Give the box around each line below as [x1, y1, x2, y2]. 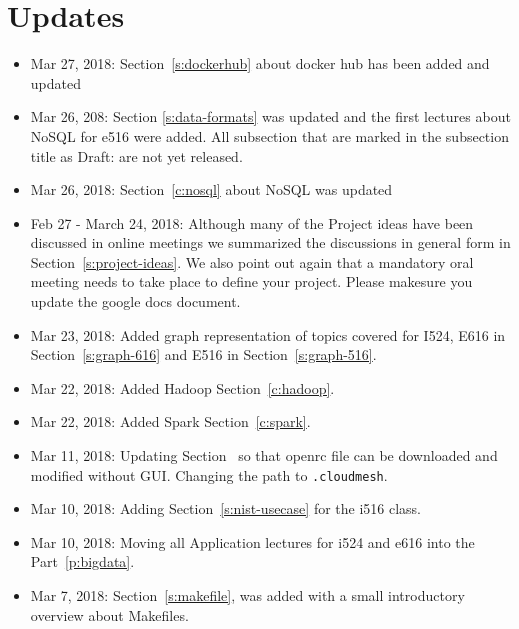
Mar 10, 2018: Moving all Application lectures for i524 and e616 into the [30, 531, 475, 552]
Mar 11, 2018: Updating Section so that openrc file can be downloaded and [30, 445, 498, 466]
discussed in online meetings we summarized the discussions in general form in [30, 232, 511, 253]
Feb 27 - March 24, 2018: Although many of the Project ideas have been [30, 212, 474, 233]
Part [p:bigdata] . [30, 551, 135, 572]
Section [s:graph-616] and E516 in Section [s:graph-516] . [30, 344, 377, 365]
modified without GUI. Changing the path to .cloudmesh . [30, 464, 388, 485]
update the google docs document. [30, 291, 241, 312]
